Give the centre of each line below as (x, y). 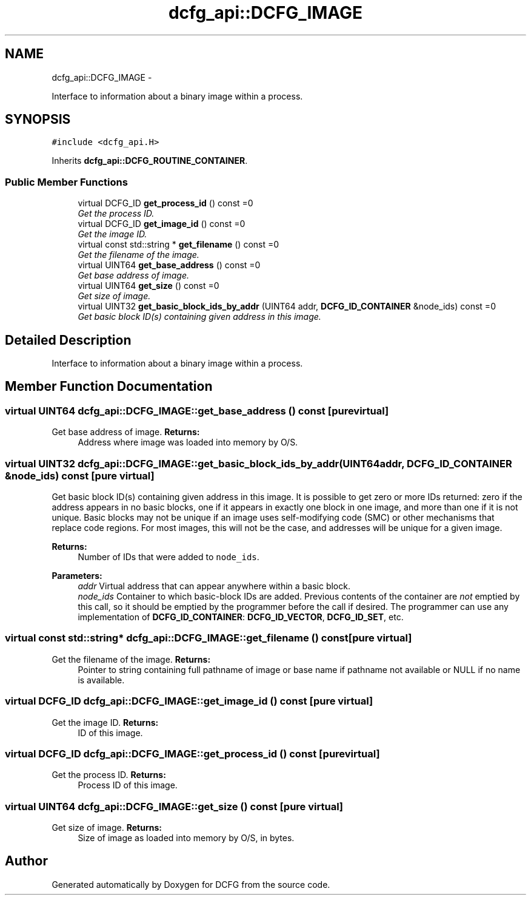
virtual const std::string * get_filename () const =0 (179, 245)
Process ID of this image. (128, 785)
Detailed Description (68, 340)
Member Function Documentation (109, 387)
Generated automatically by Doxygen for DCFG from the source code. (191, 884)
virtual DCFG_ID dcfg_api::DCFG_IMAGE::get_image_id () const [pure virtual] (189, 701)
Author (26, 861)
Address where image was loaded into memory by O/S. (188, 442)
